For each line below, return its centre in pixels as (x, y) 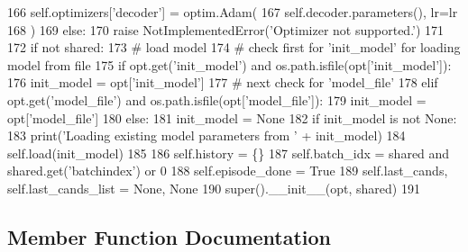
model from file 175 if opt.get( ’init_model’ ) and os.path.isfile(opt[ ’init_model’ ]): (229, 64)
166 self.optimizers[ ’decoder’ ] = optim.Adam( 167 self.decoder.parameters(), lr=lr (233, 12)
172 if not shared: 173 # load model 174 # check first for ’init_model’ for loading (234, 47)
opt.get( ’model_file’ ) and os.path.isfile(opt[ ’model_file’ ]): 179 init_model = (217, 99)
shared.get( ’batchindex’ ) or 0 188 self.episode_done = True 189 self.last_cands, (228, 171)
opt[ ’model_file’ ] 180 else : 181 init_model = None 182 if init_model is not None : (232, 117)
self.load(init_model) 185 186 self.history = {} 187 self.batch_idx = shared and (229, 153)
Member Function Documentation (170, 236)
